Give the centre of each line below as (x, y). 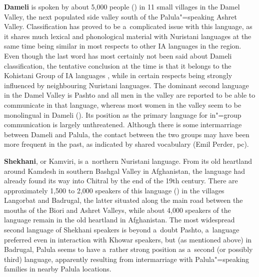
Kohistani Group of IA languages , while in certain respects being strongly (118, 75)
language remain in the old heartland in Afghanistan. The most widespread (119, 220)
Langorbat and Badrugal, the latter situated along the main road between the (123, 200)
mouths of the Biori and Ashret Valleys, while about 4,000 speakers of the (117, 210)
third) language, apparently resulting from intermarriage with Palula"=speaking (127, 259)
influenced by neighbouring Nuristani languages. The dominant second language (126, 85)
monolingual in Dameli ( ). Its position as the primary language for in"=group (123, 114)
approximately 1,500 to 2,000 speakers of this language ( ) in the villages (114, 190)
